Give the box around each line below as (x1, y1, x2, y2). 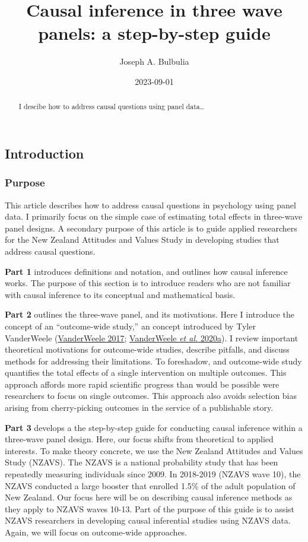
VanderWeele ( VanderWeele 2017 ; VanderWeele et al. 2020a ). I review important (5, 331, 299, 344)
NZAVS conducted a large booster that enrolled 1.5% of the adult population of (5, 479, 296, 492)
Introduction (5, 144, 84, 162)
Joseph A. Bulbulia (119, 55, 189, 68)
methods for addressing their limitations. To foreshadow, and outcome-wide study (5, 354, 302, 367)
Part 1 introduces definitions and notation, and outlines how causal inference (5, 265, 288, 277)
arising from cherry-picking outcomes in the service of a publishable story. (5, 401, 274, 414)
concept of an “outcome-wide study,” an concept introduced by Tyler (5, 319, 256, 332)
